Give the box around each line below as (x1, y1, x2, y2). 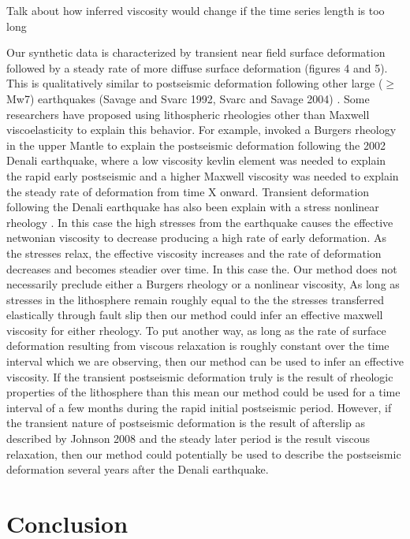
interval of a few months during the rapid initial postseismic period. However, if (6, 399, 392, 415)
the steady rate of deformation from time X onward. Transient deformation (6, 183, 370, 199)
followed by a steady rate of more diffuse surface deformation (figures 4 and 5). (6, 59, 388, 76)
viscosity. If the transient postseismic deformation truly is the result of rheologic (6, 368, 393, 385)
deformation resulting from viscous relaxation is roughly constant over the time (6, 337, 389, 354)
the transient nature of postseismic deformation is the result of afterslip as (6, 414, 366, 431)
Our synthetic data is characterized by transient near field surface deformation (6, 44, 386, 61)
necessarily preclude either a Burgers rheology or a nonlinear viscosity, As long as (6, 276, 400, 292)
